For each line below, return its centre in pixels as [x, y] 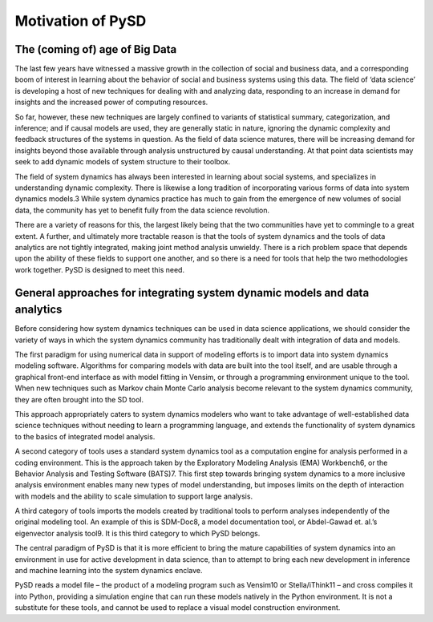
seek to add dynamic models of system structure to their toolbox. [123, 162]
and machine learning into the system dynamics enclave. [109, 571]
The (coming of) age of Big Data [96, 49]
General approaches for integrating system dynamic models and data [192, 293]
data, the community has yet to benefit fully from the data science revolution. [142, 210]
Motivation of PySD [81, 21]
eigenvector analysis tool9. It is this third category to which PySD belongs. [138, 533]
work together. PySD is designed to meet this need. [99, 269]
